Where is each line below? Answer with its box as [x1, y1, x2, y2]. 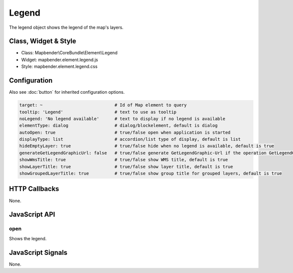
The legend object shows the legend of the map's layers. [9, 24, 124, 30]
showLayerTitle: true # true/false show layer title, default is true [19, 164, 233, 169]
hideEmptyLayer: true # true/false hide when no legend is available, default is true [19, 143, 274, 149]
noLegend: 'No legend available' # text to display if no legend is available [19, 116, 226, 122]
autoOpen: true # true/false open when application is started [19, 129, 230, 135]
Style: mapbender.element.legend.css [21, 63, 98, 69]
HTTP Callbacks [9, 185, 60, 193]
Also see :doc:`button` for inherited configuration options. [9, 89, 125, 95]
